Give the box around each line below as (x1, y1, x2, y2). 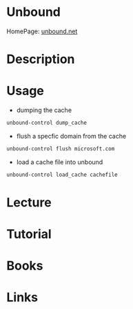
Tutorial (6, 227, 52, 242)
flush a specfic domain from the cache (16, 132, 127, 140)
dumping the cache (16, 106, 72, 114)
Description (6, 51, 75, 67)
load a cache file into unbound (16, 157, 103, 166)
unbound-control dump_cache (6, 119, 88, 127)
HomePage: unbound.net (6, 27, 78, 35)
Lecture (6, 195, 52, 210)
